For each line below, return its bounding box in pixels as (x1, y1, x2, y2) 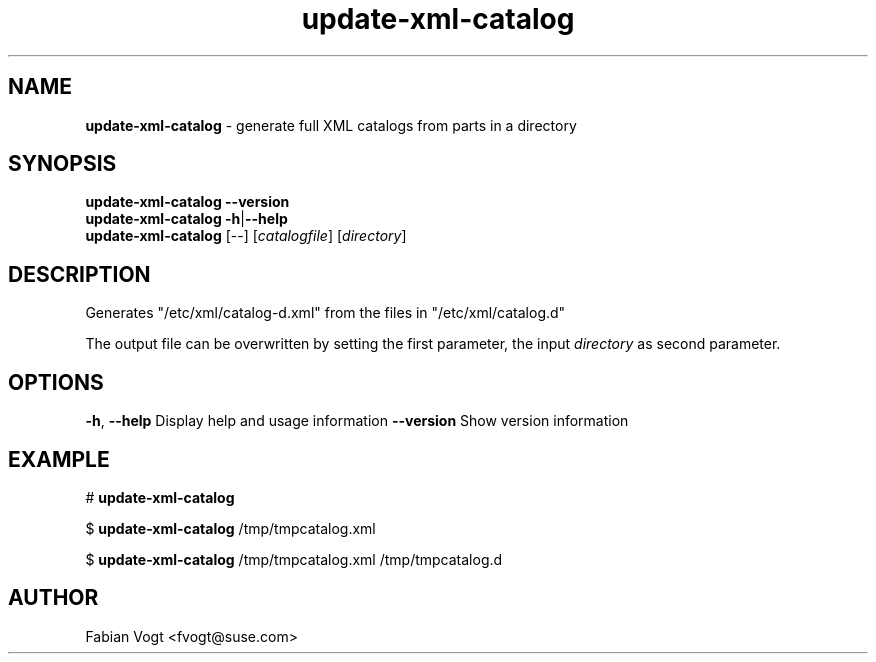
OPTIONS (8, 369, 104, 395)
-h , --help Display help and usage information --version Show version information (85, 412, 629, 430)
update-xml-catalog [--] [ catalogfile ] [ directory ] (85, 227, 407, 245)
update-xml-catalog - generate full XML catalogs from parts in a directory (85, 116, 577, 134)
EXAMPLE (8, 446, 110, 472)
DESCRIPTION (8, 261, 151, 287)
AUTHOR (8, 585, 99, 611)
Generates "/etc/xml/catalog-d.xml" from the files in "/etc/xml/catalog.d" (85, 304, 566, 322)
